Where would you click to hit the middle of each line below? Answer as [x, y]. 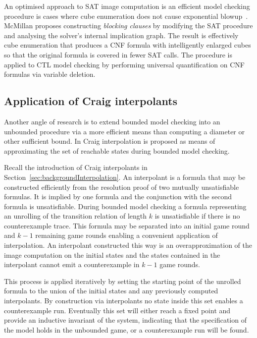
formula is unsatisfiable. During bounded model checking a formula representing [125, 206]
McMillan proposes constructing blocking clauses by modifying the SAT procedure [128, 26]
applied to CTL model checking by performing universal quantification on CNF [124, 64]
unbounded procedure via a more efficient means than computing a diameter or [124, 131]
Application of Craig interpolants [91, 101]
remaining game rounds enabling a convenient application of [127, 235]
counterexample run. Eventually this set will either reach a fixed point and [117, 310]
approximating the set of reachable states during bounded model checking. [117, 150]
